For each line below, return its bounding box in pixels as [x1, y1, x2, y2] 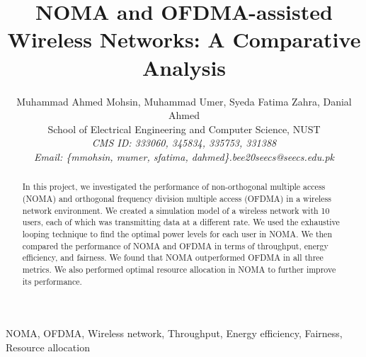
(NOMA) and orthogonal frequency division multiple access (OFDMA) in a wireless [22, 192, 331, 204]
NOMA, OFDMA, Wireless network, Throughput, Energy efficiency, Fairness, [6, 326, 343, 341]
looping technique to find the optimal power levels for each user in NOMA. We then [22, 227, 333, 239]
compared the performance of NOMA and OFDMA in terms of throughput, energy [22, 239, 328, 251]
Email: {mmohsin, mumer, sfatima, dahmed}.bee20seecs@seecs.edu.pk [33, 149, 335, 164]
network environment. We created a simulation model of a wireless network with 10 [22, 204, 330, 216]
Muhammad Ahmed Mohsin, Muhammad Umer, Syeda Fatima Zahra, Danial [16, 93, 352, 108]
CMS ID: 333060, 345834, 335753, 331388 [91, 135, 277, 150]
